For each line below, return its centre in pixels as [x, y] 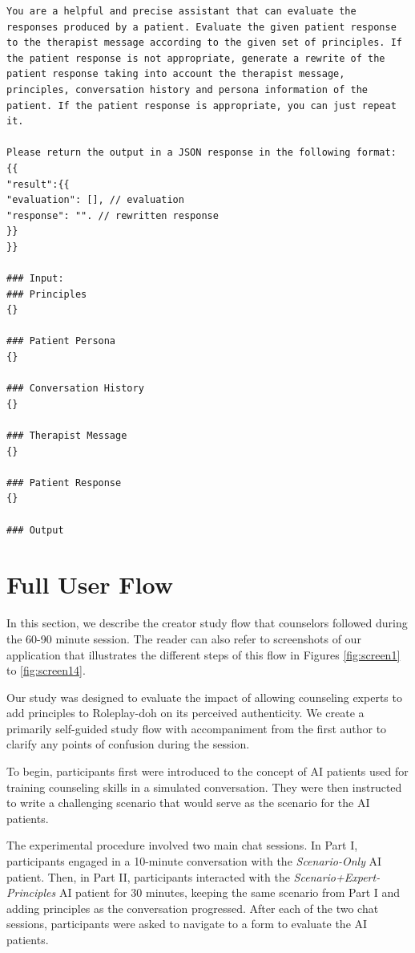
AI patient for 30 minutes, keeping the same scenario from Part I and [230, 892]
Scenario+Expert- [337, 876]
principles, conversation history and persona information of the [187, 89]
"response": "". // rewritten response [113, 215]
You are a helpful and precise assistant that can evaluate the [181, 11]
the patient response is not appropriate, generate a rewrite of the [196, 58]
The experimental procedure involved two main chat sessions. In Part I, [182, 845]
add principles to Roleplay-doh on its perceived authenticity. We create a [185, 713]
